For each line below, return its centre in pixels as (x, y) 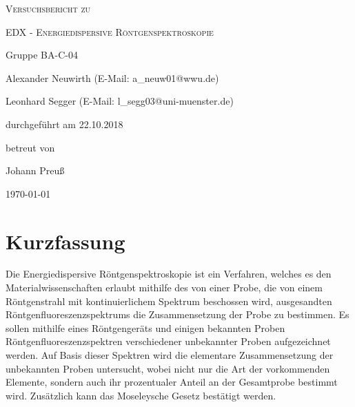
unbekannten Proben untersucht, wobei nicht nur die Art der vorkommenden (168, 368)
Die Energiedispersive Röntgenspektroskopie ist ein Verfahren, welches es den (169, 274)
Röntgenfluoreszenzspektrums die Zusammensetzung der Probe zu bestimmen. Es (177, 314)
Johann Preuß (35, 170)
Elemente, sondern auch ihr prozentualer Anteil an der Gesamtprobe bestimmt (172, 382)
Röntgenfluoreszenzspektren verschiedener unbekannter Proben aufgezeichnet (168, 341)
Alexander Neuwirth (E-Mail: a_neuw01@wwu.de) (112, 77)
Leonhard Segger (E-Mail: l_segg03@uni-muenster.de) (120, 101)
